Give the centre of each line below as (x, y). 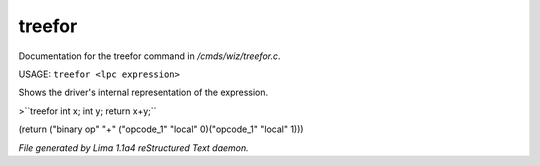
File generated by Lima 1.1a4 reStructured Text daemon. (133, 147)
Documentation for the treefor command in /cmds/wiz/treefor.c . (149, 56)
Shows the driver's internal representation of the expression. (143, 92)
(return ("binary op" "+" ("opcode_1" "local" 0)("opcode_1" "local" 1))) (161, 129)
